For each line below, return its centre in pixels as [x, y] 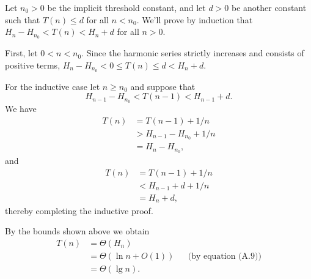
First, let [21, 53]
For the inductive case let [53, 86]
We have [21, 108]
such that [23, 19]
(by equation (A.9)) [225, 256]
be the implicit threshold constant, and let [126, 7]
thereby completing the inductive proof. [79, 210]
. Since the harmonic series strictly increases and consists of [193, 53]
